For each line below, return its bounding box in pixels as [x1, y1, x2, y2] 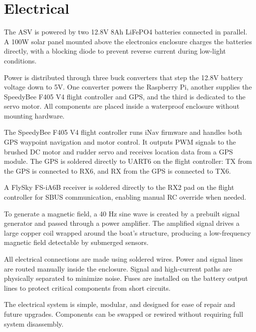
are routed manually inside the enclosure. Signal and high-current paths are [4, 263, 232, 273]
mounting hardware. [4, 110, 64, 121]
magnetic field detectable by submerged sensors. [4, 237, 149, 247]
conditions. [4, 55, 37, 65]
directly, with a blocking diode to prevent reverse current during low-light [4, 46, 226, 56]
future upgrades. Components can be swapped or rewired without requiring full [4, 308, 243, 319]
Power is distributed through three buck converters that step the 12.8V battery [4, 72, 243, 82]
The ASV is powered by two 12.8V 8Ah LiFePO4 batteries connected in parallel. [4, 27, 248, 37]
